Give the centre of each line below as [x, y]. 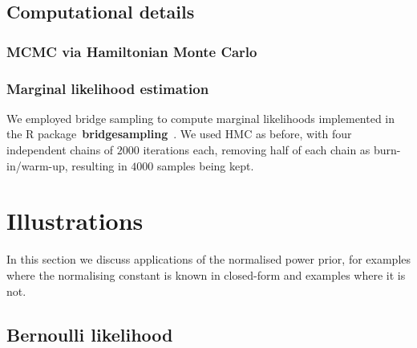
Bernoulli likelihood [90, 334]
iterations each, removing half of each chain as [257, 150]
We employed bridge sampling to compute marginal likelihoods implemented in [201, 118]
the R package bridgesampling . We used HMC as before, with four [179, 134]
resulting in [99, 165]
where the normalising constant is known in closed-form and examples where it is [206, 274]
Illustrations [75, 221]
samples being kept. [206, 165]
